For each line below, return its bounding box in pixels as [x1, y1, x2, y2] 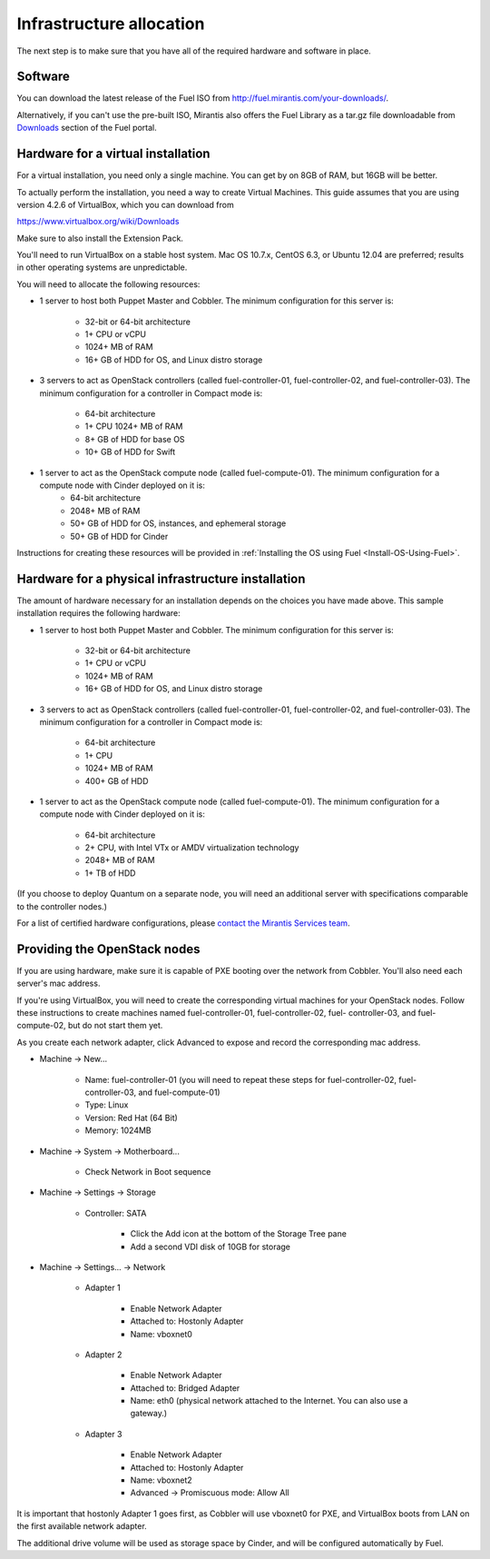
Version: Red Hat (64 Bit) [84, 1112, 179, 1123]
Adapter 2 [84, 1349, 122, 1360]
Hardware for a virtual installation [16, 146, 211, 162]
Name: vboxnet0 [130, 1328, 192, 1339]
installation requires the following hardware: [16, 608, 181, 619]
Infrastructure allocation [16, 14, 205, 34]
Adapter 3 [84, 1428, 122, 1439]
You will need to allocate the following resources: [16, 278, 201, 290]
